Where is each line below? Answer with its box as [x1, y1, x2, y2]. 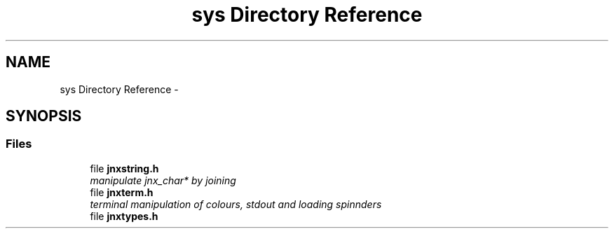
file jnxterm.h [90, 186, 153, 198]
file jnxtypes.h [90, 209, 158, 222]
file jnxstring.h [90, 162, 159, 174]
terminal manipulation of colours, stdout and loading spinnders [90, 198, 382, 210]
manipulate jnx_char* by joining [90, 174, 236, 186]
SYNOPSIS [6, 107, 82, 125]
